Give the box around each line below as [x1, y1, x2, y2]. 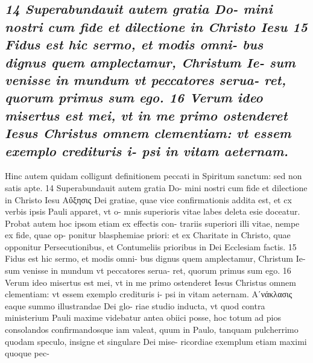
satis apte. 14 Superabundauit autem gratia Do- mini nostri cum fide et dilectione [5, 181, 308, 194]
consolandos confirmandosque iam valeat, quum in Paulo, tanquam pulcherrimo [5, 323, 299, 336]
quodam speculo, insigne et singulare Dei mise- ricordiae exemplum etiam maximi [5, 335, 307, 347]
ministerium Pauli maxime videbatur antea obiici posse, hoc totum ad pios [5, 311, 281, 324]
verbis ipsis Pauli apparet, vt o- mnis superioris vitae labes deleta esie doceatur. [5, 205, 300, 218]
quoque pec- [5, 347, 49, 359]
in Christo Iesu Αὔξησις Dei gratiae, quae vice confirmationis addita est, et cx [5, 193, 292, 206]
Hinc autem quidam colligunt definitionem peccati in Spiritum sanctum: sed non [5, 169, 302, 182]
